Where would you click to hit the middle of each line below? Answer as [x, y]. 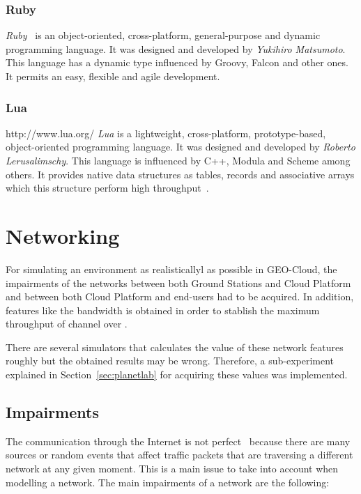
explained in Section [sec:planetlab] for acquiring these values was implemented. [177, 375]
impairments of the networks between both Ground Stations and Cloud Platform [178, 283]
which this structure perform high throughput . [107, 188]
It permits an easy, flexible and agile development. [113, 76]
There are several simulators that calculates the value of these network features [175, 347]
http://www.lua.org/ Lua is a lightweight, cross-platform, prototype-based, [166, 133]
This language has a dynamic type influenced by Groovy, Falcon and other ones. [177, 62]
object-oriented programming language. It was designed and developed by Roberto [180, 147]
